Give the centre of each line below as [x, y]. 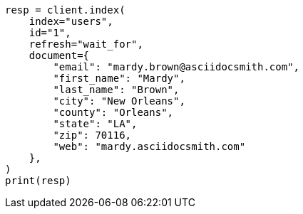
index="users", [71, 21]
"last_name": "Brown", [116, 90]
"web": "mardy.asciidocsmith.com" [149, 146]
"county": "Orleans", [113, 112]
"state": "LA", [95, 124]
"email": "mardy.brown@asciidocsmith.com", [176, 67]
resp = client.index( [65, 10]
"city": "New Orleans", [119, 101]
